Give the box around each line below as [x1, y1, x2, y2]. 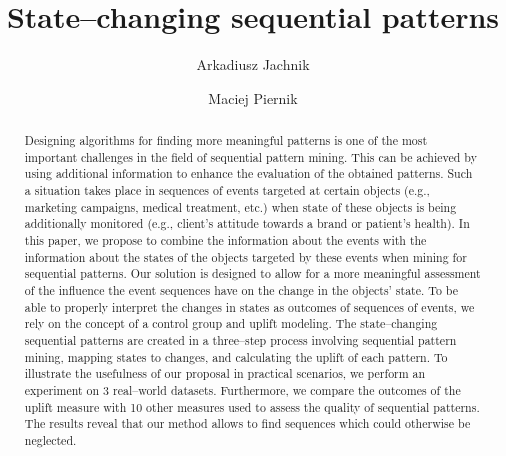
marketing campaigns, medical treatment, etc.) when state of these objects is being [24, 198, 457, 215]
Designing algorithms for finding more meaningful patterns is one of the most [24, 132, 428, 149]
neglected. [24, 431, 77, 448]
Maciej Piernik [208, 87, 298, 108]
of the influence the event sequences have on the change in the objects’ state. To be [24, 282, 459, 299]
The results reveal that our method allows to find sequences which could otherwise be [24, 415, 471, 432]
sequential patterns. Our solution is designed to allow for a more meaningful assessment [24, 265, 481, 282]
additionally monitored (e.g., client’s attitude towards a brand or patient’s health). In [24, 215, 470, 232]
